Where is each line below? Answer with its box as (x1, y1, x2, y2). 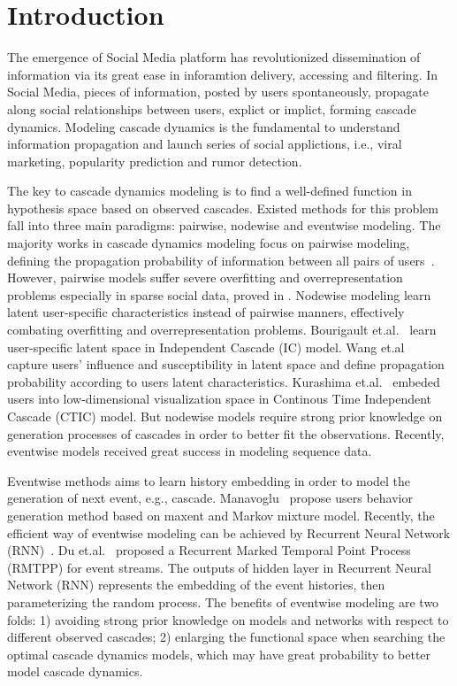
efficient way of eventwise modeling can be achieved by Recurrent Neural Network (7, 523, 451, 542)
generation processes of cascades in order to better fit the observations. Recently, (7, 424, 445, 443)
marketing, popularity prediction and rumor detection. (7, 151, 302, 170)
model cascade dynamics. (7, 662, 143, 681)
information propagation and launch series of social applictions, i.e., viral (7, 135, 402, 153)
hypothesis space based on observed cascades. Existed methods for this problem (7, 198, 438, 217)
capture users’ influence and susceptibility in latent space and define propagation (7, 355, 445, 374)
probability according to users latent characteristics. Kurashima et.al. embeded (7, 372, 440, 390)
